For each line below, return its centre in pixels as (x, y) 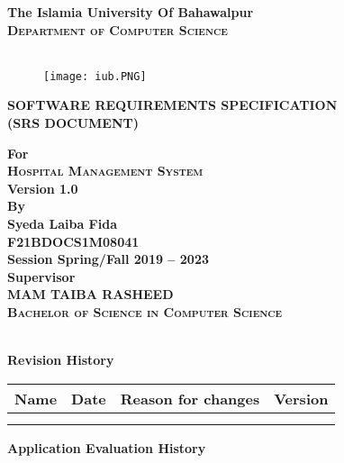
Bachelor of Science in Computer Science (145, 311)
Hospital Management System (105, 171)
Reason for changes (190, 398)
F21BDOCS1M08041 (73, 241)
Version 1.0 (43, 188)
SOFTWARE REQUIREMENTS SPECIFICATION (172, 105)
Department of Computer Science (118, 29)
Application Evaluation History (107, 447)
